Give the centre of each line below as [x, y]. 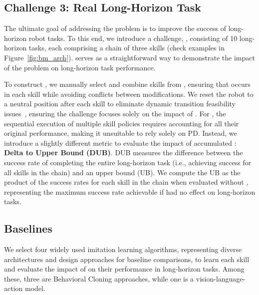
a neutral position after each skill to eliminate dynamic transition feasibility [120, 104]
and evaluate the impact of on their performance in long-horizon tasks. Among [124, 269]
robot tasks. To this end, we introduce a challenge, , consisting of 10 [133, 38]
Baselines [28, 228]
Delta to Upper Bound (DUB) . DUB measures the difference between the [124, 152]
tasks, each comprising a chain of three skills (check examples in [127, 48]
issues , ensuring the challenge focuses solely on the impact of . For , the [115, 113]
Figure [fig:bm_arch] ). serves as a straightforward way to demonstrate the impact [129, 57]
